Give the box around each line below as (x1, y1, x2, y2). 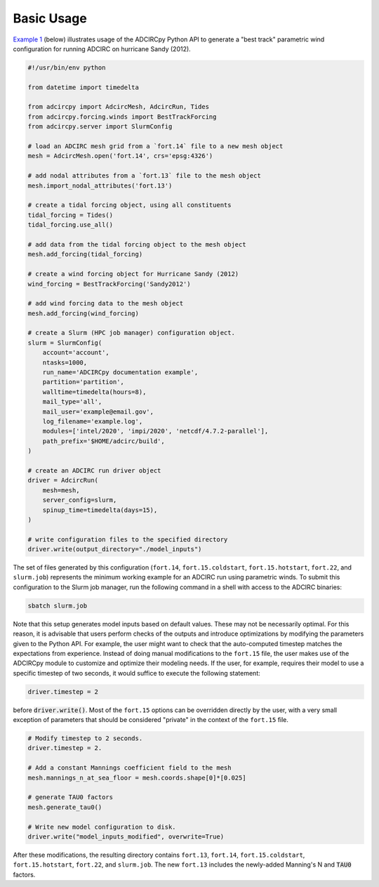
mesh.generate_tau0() (27, 803, 102, 811)
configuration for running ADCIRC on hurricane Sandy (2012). (13, 44, 191, 53)
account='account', (42, 348, 110, 357)
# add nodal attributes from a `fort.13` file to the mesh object (27, 172, 261, 180)
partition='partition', (42, 378, 124, 386)
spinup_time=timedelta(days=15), (42, 506, 158, 514)
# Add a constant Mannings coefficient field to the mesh (27, 764, 232, 772)
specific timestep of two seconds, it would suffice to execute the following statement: (13, 669, 261, 677)
